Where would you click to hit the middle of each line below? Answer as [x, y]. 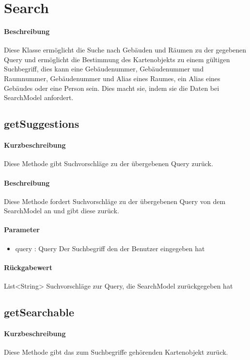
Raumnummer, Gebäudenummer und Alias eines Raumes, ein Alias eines [112, 78]
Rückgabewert [28, 267]
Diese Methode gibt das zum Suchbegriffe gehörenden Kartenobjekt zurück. [116, 352]
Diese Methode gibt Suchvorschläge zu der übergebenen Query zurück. [109, 163]
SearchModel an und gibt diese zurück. [62, 211]
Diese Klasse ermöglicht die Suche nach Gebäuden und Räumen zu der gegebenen [125, 50]
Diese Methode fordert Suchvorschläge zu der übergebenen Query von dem [115, 201]
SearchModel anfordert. [39, 97]
